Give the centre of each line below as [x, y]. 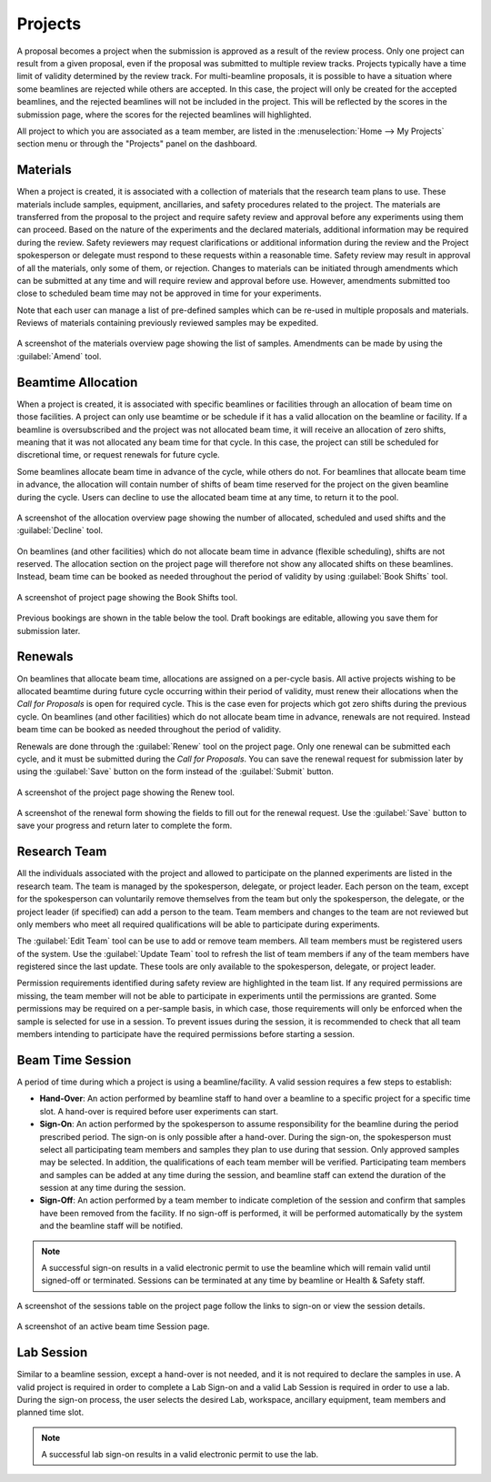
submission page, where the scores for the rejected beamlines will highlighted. [164, 115]
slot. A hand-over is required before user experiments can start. [159, 1111]
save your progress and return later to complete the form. [125, 826]
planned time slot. [50, 1412]
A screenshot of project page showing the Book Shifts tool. [127, 597]
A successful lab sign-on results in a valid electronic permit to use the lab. [180, 1455]
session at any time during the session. [113, 1188]
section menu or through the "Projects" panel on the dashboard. [137, 144]
